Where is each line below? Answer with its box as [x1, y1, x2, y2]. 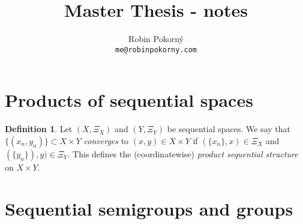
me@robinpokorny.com [115, 45, 197, 54]
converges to [83, 134, 129, 147]
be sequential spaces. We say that [167, 123, 290, 135]
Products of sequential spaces [5, 88, 253, 112]
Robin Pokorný [128, 32, 184, 45]
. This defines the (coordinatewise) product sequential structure [67, 147, 298, 160]
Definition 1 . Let [5, 123, 73, 135]
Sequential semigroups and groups [5, 196, 293, 220]
